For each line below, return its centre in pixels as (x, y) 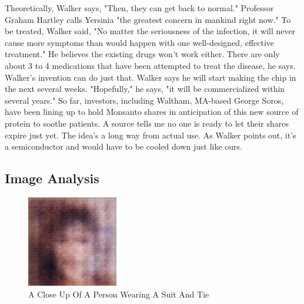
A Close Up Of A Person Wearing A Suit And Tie (119, 294)
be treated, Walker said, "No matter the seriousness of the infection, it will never (150, 31)
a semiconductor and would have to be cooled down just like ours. (123, 146)
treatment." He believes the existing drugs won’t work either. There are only (142, 54)
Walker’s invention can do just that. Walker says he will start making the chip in (151, 77)
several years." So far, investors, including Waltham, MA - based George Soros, (144, 100)
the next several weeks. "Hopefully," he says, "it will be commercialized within (145, 89)
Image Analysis (52, 178)
